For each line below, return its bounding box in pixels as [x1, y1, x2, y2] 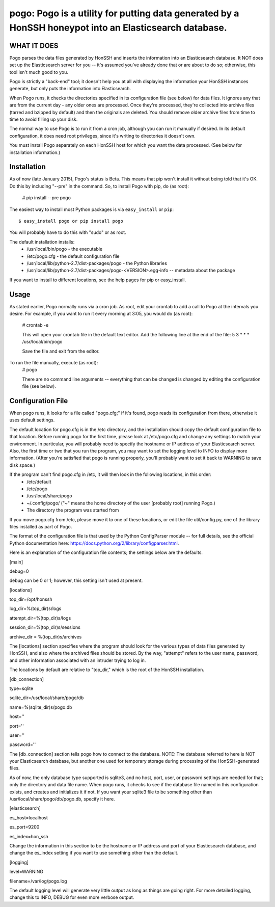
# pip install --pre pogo [22, 195, 71, 201]
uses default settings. [9, 417, 55, 423]
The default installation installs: [9, 238, 75, 245]
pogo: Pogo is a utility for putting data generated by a [9, 8, 239, 19]
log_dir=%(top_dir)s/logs [9, 605, 62, 611]
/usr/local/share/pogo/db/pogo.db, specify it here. [9, 796, 115, 802]
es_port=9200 [9, 824, 40, 830]
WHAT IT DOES [9, 41, 59, 50]
